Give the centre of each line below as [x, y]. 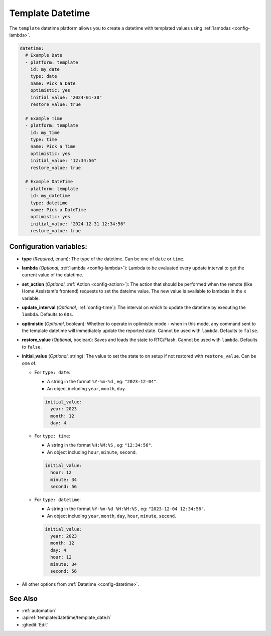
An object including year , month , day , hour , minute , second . [112, 516]
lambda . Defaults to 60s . [48, 314]
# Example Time [44, 118]
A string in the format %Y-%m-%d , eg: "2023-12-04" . [102, 382]
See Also [23, 599]
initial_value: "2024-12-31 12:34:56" [78, 224]
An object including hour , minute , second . [92, 452]
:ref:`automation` [39, 610]
